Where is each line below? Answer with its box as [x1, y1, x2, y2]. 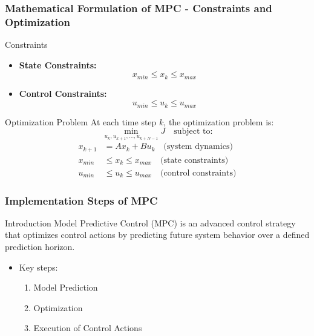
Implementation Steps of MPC [5, 193, 158, 208]
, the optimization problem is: [163, 115, 274, 128]
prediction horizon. [5, 240, 75, 252]
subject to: [174, 127, 213, 136]
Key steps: [19, 260, 58, 273]
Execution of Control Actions [33, 321, 142, 334]
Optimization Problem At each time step [5, 115, 157, 128]
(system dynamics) [163, 142, 233, 151]
